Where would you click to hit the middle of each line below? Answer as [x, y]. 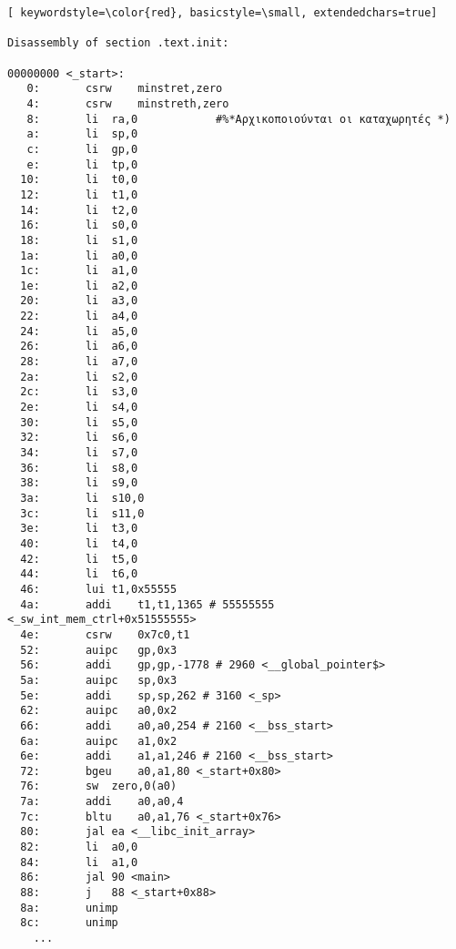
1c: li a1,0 [79, 271]
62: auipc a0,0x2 [99, 711]
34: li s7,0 [79, 453]
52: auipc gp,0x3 [99, 650]
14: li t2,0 [79, 210]
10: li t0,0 [79, 180]
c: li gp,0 [82, 149]
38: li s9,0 [79, 483]
